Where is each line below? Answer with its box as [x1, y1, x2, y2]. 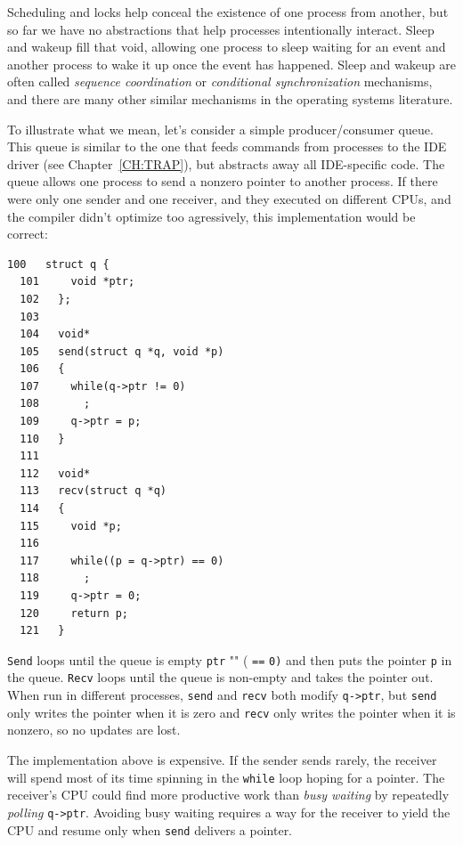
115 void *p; [20, 519, 122, 532]
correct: [7, 224, 48, 243]
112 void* [20, 467, 91, 480]
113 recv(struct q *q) [20, 484, 167, 498]
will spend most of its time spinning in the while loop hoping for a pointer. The [7, 768, 445, 786]
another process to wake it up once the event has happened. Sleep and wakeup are [7, 54, 456, 73]
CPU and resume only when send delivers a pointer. [7, 820, 293, 839]
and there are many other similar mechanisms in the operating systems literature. [7, 89, 453, 108]
